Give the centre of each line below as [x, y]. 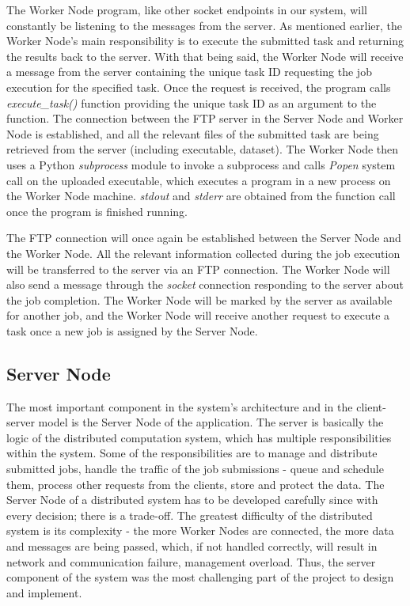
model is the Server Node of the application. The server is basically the [211, 422]
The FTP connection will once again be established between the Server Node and [204, 238]
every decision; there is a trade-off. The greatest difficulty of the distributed [190, 515]
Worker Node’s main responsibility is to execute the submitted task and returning [205, 41]
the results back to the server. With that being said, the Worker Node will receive [205, 56]
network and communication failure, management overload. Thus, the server [191, 561]
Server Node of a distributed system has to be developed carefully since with [192, 500]
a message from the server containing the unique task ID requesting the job [189, 72]
